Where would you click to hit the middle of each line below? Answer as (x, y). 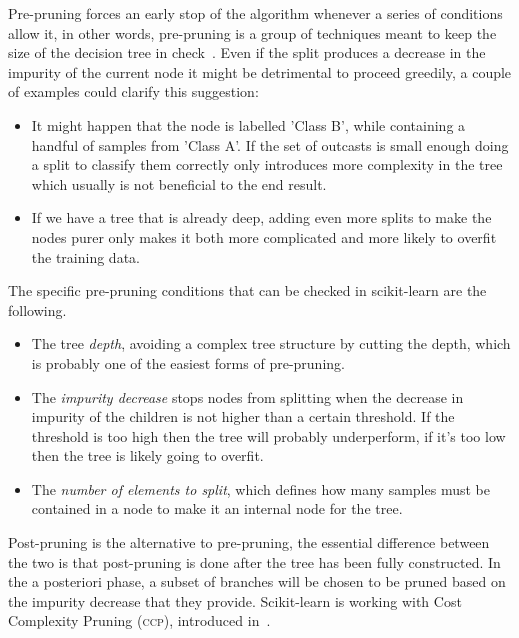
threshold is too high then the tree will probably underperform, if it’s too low (268, 435)
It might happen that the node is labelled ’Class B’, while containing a (248, 124)
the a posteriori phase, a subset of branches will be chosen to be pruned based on (257, 581)
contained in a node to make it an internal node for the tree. (217, 508)
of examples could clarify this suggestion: (133, 91)
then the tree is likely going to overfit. (147, 455)
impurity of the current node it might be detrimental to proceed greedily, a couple (260, 71)
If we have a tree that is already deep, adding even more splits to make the (261, 217)
